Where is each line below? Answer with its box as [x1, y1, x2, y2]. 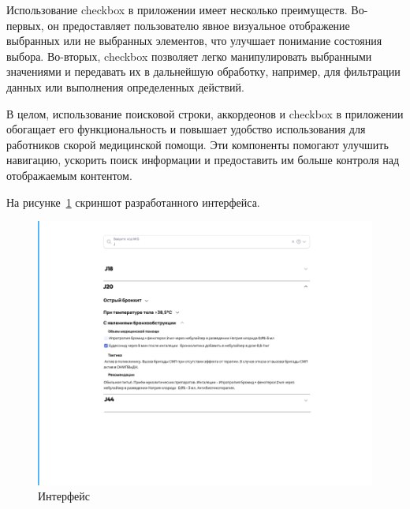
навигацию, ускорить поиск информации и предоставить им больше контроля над [6, 152, 400, 168]
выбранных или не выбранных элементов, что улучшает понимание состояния [6, 32, 382, 49]
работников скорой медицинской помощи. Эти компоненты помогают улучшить [6, 136, 389, 152]
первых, [6, 17, 44, 33]
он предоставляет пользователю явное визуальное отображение [47, 17, 350, 33]
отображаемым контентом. [6, 167, 132, 183]
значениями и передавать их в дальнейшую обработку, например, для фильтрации [6, 63, 401, 80]
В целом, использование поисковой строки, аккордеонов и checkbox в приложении [6, 105, 404, 122]
